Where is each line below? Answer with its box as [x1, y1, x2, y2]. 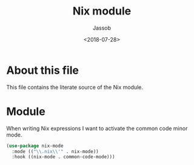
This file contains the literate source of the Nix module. [6, 83, 144, 91]
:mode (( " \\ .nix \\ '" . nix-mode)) [12, 148, 99, 155]
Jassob [93, 24, 111, 31]
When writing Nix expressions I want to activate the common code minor [6, 125, 188, 132]
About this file [6, 63, 79, 77]
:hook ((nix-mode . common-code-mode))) [12, 154, 115, 160]
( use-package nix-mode [6, 143, 64, 149]
